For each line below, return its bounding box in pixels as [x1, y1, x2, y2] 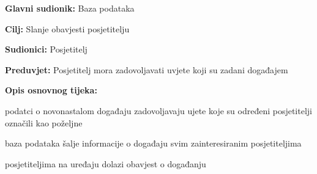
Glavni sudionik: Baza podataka [5, 2, 135, 14]
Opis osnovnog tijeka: [5, 84, 97, 96]
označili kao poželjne [5, 116, 83, 129]
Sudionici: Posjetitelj [5, 43, 88, 56]
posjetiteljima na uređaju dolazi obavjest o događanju [5, 157, 206, 170]
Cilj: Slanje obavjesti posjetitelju [5, 22, 130, 35]
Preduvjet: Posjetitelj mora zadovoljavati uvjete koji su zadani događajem [5, 63, 288, 76]
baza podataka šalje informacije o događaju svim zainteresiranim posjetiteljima [5, 137, 302, 150]
